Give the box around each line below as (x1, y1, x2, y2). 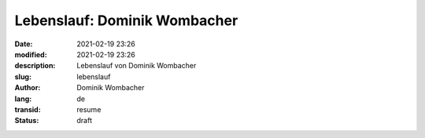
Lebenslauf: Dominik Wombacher (14, 12, 238, 29)
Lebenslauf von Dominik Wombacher (76, 61, 197, 71)
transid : (14, 104, 41, 114)
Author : (14, 83, 41, 93)
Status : (14, 116, 39, 125)
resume (76, 104, 102, 114)
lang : (14, 94, 32, 103)
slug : (14, 71, 31, 82)
